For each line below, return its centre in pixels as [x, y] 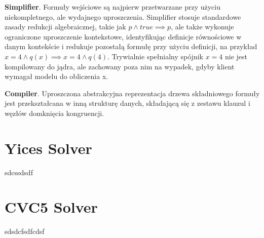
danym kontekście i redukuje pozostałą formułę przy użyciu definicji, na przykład [131, 46]
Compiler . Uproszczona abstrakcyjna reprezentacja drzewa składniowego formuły [132, 93]
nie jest [236, 56]
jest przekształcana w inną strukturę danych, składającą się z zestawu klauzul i [127, 103]
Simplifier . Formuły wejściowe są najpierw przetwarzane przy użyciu [113, 7]
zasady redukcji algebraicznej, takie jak [65, 27]
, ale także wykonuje [202, 27]
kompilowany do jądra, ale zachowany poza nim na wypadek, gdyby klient [120, 66]
